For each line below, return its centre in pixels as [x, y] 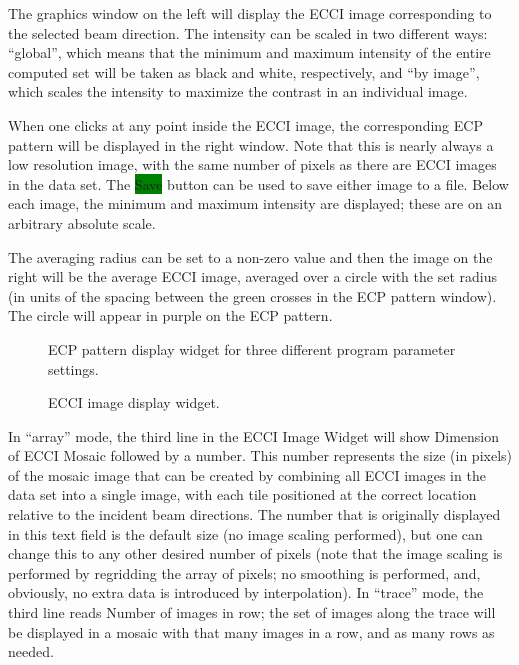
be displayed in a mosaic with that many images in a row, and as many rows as [251, 631]
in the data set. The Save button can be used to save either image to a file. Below [258, 183]
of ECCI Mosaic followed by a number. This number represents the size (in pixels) [260, 455]
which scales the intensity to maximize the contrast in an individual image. [238, 91]
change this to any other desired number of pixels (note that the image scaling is [255, 553]
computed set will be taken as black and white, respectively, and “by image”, [244, 71]
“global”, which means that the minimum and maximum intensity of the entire [249, 52]
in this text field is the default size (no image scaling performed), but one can [245, 533]
